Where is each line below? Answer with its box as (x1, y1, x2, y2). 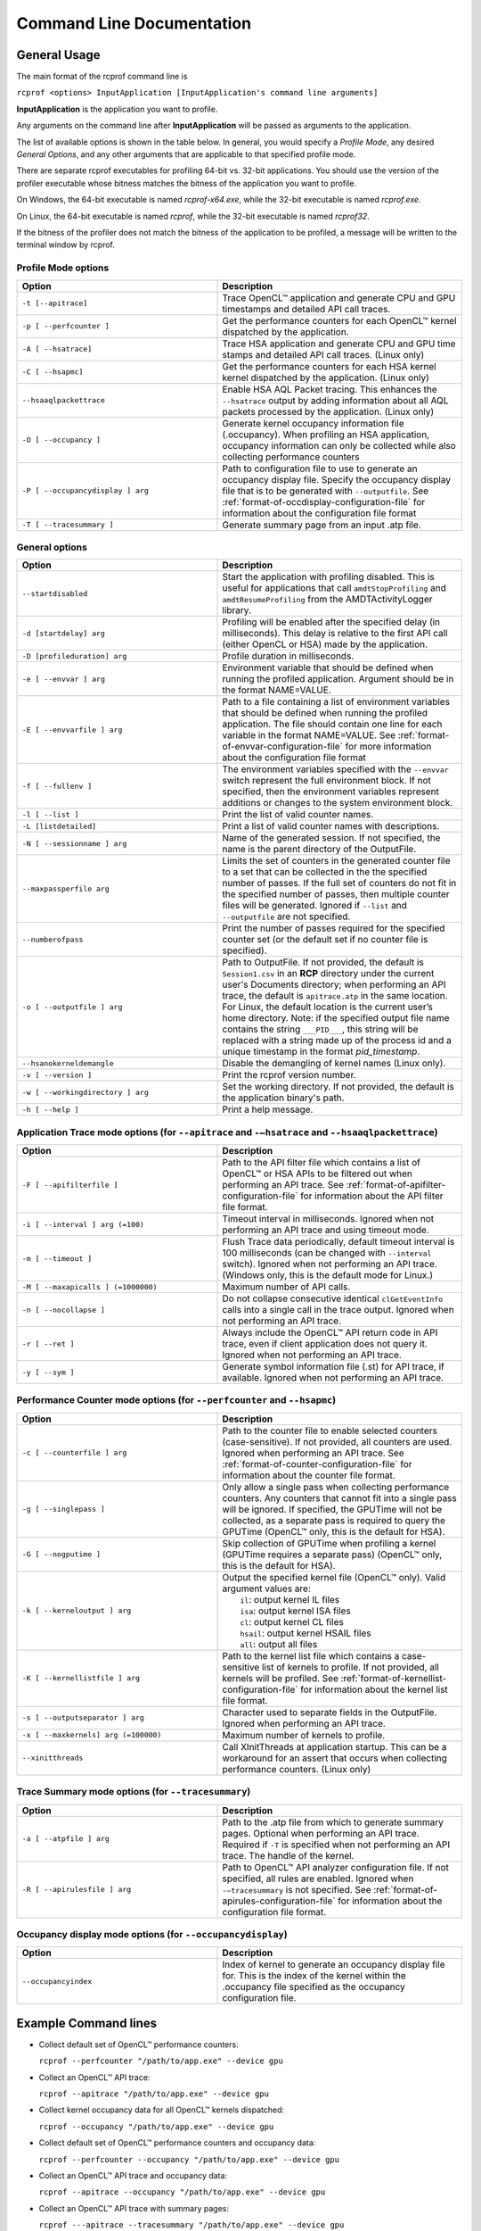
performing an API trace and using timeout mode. (222, 1223, 429, 1236)
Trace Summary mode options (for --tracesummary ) (16, 1786, 251, 1798)
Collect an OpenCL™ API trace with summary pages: (38, 2202, 229, 2213)
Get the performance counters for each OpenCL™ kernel (222, 314, 458, 327)
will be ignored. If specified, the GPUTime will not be (222, 1503, 443, 1515)
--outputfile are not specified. (222, 910, 351, 923)
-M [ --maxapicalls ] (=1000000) (21, 1281, 158, 1291)
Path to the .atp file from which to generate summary (222, 1816, 444, 1829)
